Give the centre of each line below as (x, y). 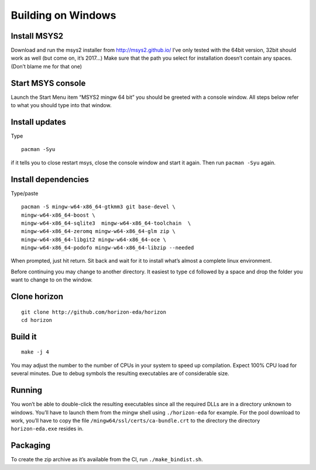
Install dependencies (50, 179)
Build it (24, 337)
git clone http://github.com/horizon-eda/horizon (94, 312)
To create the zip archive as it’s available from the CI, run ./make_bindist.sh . (107, 459)
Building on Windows (63, 15)
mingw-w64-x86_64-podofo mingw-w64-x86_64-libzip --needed (108, 248)
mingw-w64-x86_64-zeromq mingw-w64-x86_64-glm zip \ (98, 231)
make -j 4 (35, 352)
